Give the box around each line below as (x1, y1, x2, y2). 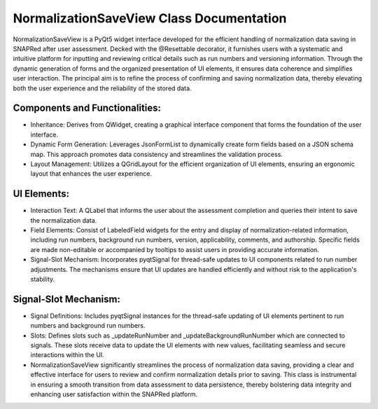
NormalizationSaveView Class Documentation (13, 11, 287, 26)
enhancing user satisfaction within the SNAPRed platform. (30, 390, 197, 398)
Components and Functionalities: (13, 102, 161, 114)
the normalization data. (30, 216, 97, 224)
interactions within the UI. (30, 351, 104, 359)
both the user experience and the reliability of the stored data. (13, 84, 192, 92)
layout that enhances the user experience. (30, 169, 153, 178)
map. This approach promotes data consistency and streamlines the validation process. (30, 150, 283, 158)
